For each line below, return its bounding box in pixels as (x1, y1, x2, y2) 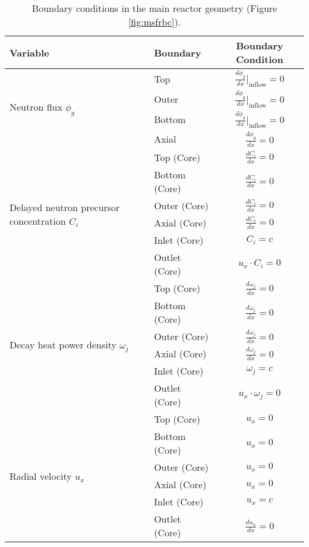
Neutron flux (10, 100, 62, 114)
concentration (10, 213, 66, 228)
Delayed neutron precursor (10, 200, 120, 214)
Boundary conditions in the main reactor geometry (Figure (31, 1, 278, 15)
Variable (10, 45, 49, 59)
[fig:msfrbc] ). (128, 15, 181, 29)
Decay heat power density (10, 337, 116, 351)
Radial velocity (10, 469, 72, 483)
